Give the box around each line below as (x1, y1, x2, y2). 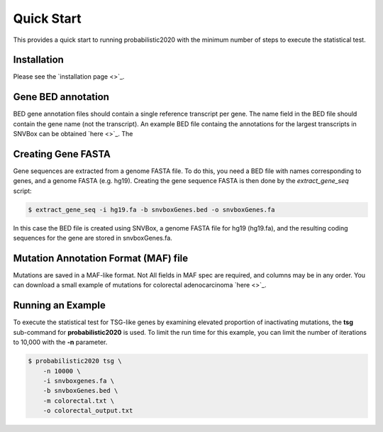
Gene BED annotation (13, 91, 110, 103)
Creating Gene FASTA (13, 148, 111, 160)
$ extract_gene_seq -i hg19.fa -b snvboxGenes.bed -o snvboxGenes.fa (28, 206, 275, 214)
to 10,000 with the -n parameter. (13, 338, 108, 347)
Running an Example (13, 299, 106, 311)
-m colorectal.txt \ (43, 397, 115, 404)
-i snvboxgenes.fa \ (43, 377, 115, 384)
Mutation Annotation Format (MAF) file (13, 253, 189, 264)
